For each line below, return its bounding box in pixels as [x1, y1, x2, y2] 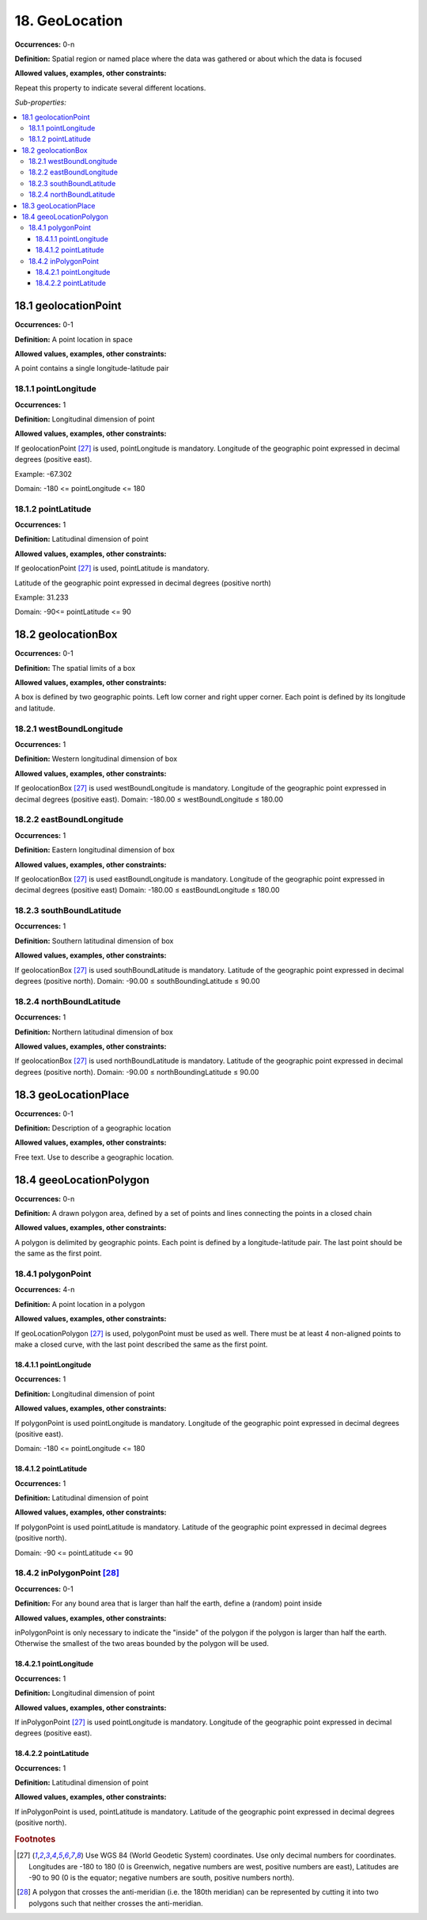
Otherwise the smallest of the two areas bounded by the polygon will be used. [14, 1639, 269, 1648]
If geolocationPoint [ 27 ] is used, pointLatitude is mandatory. [14, 563, 210, 573]
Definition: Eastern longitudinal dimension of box [14, 845, 176, 855]
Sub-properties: [14, 97, 66, 107]
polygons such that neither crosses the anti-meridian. [28, 1898, 203, 1908]
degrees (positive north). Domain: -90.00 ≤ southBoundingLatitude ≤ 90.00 [14, 976, 260, 985]
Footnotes [14, 1834, 56, 1845]
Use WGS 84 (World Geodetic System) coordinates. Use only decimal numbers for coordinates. [85, 1850, 397, 1861]
